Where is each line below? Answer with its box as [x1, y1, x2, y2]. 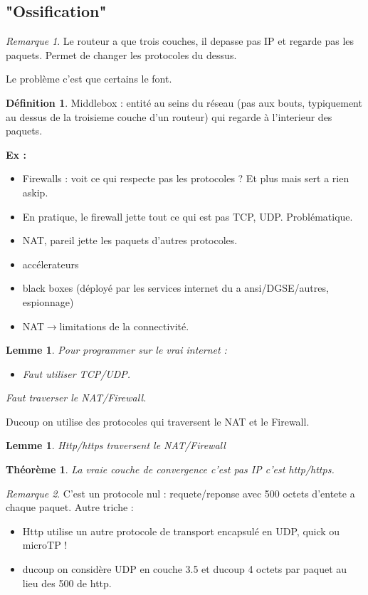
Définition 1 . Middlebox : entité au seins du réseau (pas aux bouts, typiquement [6, 95, 362, 110]
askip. [22, 184, 48, 199]
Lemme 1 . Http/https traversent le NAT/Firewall [6, 438, 226, 453]
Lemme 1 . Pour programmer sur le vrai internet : [6, 342, 227, 357]
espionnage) [22, 294, 74, 309]
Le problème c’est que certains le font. [6, 71, 172, 86]
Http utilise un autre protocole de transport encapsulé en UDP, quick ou [22, 523, 340, 538]
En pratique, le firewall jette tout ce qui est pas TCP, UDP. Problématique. [22, 209, 353, 223]
